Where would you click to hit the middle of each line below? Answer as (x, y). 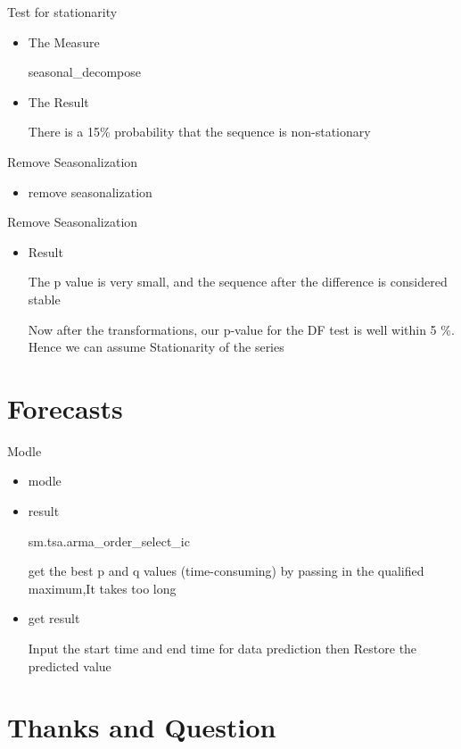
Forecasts (65, 408)
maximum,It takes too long (102, 588)
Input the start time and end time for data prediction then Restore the (222, 648)
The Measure (64, 42)
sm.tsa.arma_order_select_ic (109, 541)
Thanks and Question (142, 727)
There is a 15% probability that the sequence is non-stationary (199, 132)
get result (54, 618)
